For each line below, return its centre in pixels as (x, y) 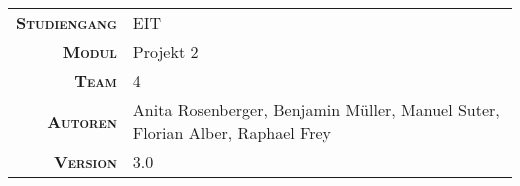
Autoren (82, 121)
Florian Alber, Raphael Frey (232, 132)
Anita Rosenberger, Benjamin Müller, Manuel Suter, (316, 109)
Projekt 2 (165, 51)
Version (85, 161)
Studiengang (66, 22)
